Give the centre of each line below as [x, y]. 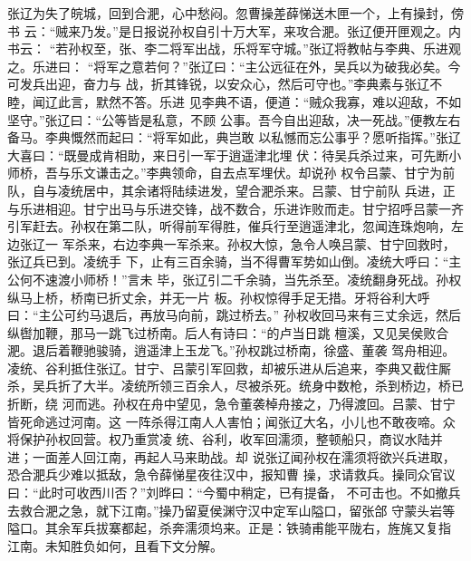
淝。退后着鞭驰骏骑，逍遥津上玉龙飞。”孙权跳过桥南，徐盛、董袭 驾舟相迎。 [231, 350]
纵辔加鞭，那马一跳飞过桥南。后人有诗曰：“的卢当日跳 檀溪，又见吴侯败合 [228, 332]
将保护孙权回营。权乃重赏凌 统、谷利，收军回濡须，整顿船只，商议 [206, 439]
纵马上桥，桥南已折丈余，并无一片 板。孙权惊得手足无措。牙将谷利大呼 [219, 297]
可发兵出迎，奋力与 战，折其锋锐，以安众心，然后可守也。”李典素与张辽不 [225, 84]
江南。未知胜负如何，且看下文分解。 [115, 545]
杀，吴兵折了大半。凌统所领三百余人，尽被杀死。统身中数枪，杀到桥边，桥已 [235, 386]
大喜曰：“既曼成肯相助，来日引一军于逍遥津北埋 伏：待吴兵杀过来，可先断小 [235, 155]
